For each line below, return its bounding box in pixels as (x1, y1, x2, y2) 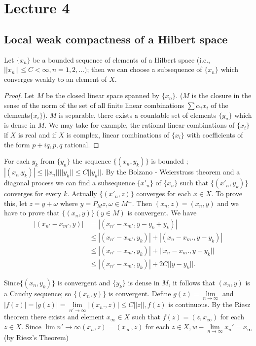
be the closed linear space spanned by (45, 90, 159, 101)
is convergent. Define (108, 288, 171, 299)
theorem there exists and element (4, 311, 105, 322)
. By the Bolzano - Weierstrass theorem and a (101, 167, 240, 177)
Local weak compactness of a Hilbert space (4, 31, 228, 46)
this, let (4, 198, 27, 208)
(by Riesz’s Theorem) (4, 332, 69, 343)
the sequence (73, 156, 111, 166)
